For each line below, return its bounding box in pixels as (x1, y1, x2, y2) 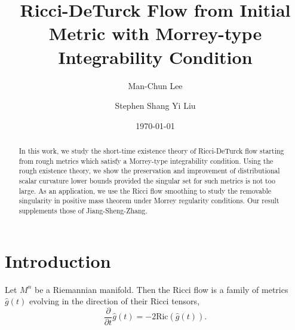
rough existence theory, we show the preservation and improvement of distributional (19, 166, 280, 176)
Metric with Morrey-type (48, 21, 262, 45)
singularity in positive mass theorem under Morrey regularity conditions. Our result (19, 195, 279, 206)
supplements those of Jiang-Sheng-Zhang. (19, 206, 147, 216)
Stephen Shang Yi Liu (115, 99, 196, 112)
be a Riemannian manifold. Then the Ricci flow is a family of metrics (35, 283, 288, 295)
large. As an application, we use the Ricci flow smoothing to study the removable (19, 185, 272, 195)
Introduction (5, 248, 111, 273)
